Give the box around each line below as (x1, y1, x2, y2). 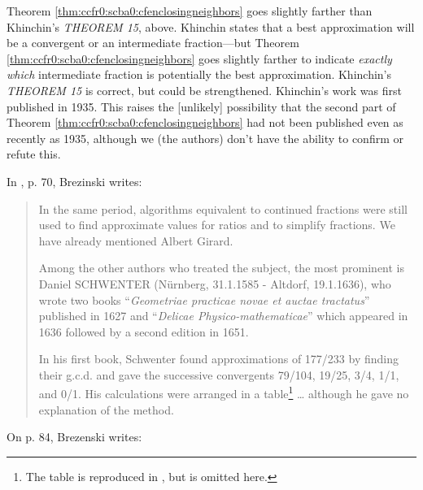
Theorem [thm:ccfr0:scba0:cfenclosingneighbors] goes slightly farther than (7, 2, 373, 19)
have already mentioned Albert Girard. (38, 232, 233, 249)
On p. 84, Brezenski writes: (7, 428, 142, 445)
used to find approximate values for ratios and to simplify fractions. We (38, 216, 395, 233)
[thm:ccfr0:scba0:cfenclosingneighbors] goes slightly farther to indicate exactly (7, 50, 392, 67)
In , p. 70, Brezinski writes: (7, 172, 142, 189)
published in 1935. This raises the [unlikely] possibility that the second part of (7, 98, 396, 115)
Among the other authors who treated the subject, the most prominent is (38, 259, 405, 276)
